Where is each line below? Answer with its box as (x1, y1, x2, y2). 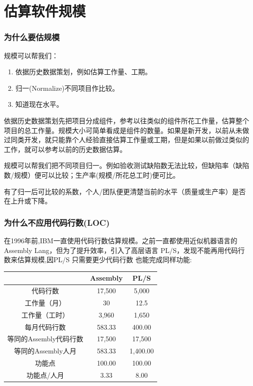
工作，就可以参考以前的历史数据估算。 (4, 144, 126, 154)
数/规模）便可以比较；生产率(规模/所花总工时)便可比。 (4, 169, 180, 180)
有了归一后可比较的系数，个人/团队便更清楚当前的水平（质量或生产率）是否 (4, 186, 246, 196)
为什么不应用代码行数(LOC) (4, 216, 110, 228)
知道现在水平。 (15, 99, 63, 109)
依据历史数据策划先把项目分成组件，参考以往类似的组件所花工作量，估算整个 (4, 115, 249, 125)
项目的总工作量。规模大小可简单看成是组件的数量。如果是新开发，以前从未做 (4, 125, 249, 135)
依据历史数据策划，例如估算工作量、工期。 (15, 67, 152, 77)
